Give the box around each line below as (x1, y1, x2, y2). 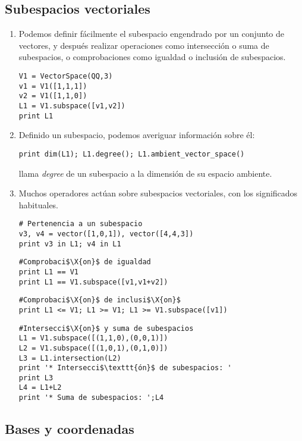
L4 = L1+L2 (18, 383, 62, 392)
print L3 (18, 373, 54, 382)
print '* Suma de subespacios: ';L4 (18, 393, 164, 402)
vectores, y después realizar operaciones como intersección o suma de (18, 39, 269, 51)
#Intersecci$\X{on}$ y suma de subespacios (18, 324, 194, 333)
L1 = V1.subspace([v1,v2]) (18, 101, 125, 110)
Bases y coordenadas (5, 420, 134, 438)
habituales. (18, 198, 59, 211)
